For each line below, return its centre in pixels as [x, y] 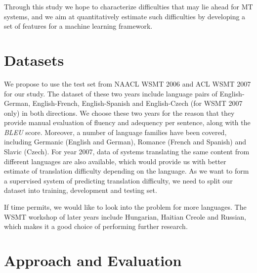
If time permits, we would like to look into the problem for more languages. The [125, 207]
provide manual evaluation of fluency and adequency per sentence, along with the [127, 122]
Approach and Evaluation [93, 260]
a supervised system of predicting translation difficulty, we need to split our [118, 180]
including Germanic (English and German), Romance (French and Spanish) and [125, 142]
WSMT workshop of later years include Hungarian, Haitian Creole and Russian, [125, 216]
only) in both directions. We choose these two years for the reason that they [119, 113]
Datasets [34, 60]
